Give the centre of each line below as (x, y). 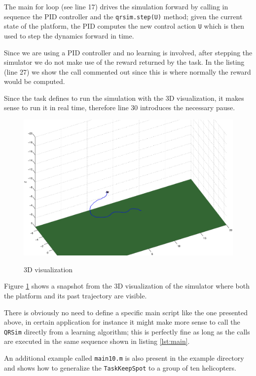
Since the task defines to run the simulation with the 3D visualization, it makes (124, 98)
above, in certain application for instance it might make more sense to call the (122, 322)
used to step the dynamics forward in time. (69, 35)
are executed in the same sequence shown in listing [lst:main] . (97, 341)
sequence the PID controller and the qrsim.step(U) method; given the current (123, 16)
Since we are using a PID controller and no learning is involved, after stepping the (128, 52)
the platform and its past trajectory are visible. (75, 296)
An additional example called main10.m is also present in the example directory (124, 358)
